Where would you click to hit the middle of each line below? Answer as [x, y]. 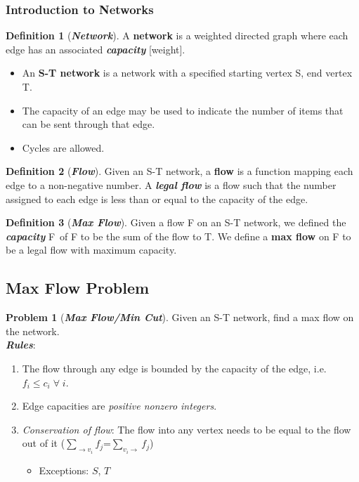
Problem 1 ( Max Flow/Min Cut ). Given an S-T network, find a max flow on [180, 317]
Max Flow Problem [78, 288]
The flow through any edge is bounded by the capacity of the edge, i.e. [174, 368]
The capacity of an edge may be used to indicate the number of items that [183, 110]
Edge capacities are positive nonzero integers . [119, 406]
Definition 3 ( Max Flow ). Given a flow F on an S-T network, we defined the [176, 222]
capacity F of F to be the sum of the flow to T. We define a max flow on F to [178, 236]
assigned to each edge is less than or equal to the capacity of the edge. [157, 198]
